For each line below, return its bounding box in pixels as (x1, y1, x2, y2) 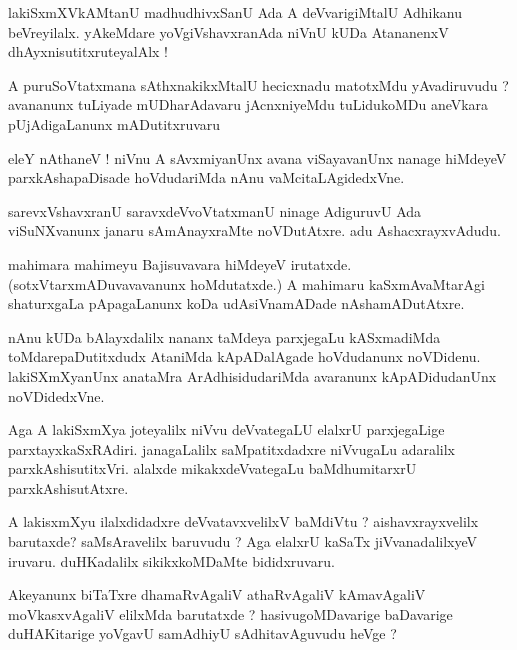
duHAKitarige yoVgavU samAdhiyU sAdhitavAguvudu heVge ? (8, 623, 397, 644)
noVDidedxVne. (8, 385, 105, 406)
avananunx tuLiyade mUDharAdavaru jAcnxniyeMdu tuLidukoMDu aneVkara (8, 94, 489, 115)
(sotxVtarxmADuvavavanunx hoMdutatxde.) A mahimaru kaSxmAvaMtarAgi (8, 273, 485, 294)
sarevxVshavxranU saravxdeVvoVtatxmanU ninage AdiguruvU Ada (8, 200, 422, 221)
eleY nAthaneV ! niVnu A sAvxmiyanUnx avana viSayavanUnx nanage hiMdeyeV (8, 147, 507, 168)
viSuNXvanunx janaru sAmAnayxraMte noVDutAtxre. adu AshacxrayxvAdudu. (8, 220, 501, 241)
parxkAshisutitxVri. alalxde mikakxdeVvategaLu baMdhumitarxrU (8, 458, 417, 479)
